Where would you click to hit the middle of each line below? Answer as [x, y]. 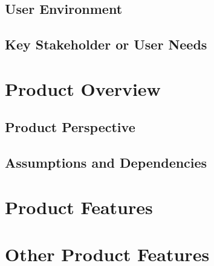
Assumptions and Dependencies [106, 163]
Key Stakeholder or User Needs [106, 44]
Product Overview [83, 88]
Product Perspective [70, 127]
